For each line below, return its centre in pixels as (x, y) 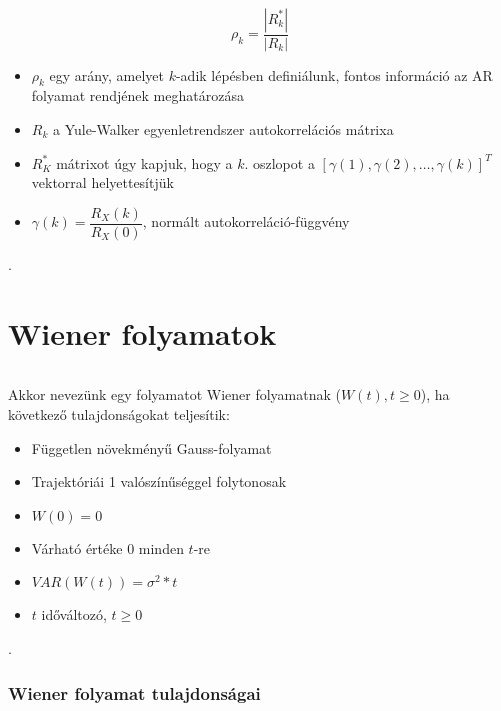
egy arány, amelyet (106, 74)
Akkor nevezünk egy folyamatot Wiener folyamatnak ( (174, 394)
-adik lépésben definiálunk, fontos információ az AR (334, 74)
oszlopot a (283, 162)
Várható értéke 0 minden (107, 547)
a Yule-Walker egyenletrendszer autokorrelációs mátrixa (223, 129)
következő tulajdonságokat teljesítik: (119, 414)
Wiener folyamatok (142, 332)
